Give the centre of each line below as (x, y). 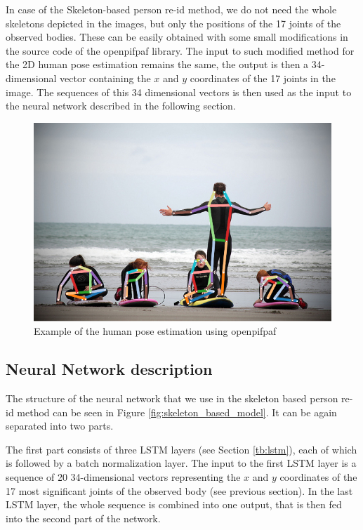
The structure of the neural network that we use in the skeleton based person (172, 398)
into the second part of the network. (83, 518)
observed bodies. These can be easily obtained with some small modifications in (177, 37)
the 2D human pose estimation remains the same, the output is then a (157, 64)
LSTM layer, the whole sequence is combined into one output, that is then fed (174, 504)
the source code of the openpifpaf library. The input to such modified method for (180, 50)
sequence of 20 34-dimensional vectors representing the (123, 476)
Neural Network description (109, 369)
